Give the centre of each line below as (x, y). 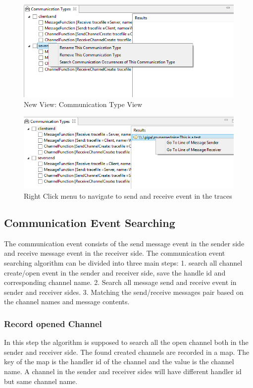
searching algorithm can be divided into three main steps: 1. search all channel (123, 263)
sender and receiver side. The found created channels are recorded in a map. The (127, 352)
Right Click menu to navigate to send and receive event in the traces (128, 196)
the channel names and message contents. (67, 302)
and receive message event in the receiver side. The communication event (115, 253)
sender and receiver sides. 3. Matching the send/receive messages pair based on (124, 292)
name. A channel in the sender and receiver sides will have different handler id (123, 371)
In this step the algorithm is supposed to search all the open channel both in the (126, 342)
